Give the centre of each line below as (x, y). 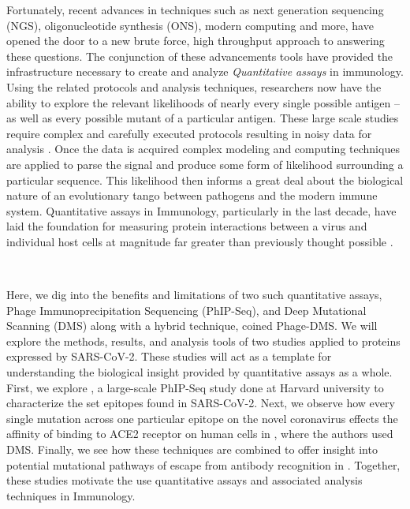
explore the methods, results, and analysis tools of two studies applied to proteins (203, 341)
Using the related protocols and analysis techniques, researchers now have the (194, 86)
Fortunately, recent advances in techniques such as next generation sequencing (195, 9)
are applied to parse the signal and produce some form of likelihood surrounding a (205, 164)
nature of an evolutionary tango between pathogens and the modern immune (192, 195)
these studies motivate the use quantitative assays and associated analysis (184, 480)
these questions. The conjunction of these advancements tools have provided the (200, 56)
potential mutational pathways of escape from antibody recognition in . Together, (203, 464)
